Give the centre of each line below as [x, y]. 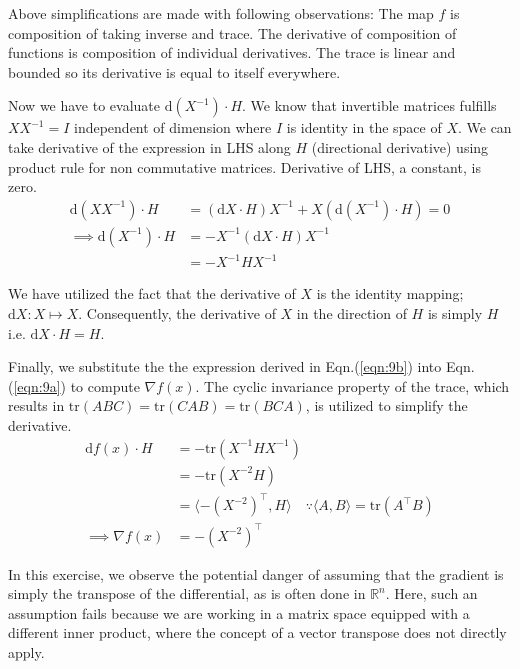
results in [36, 405]
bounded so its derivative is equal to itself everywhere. [174, 71]
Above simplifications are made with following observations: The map [221, 13]
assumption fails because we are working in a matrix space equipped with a [239, 612]
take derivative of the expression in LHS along [149, 146]
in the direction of [351, 312]
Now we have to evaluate [84, 105]
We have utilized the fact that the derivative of [152, 293]
